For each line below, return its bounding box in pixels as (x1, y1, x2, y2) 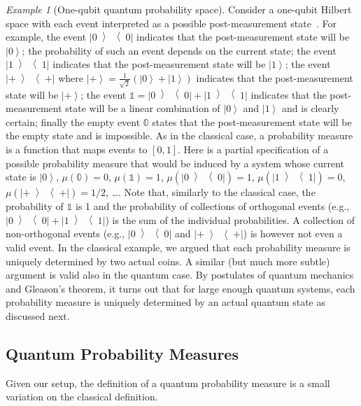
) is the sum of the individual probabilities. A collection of (105, 212, 355, 227)
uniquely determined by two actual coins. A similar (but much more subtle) (6, 253, 330, 268)
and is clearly (282, 101, 339, 115)
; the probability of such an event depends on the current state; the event (22, 43, 337, 57)
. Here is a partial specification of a (178, 142, 329, 157)
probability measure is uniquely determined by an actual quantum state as (6, 295, 326, 309)
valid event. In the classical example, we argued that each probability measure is (6, 240, 351, 255)
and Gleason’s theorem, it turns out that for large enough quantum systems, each (6, 281, 355, 295)
